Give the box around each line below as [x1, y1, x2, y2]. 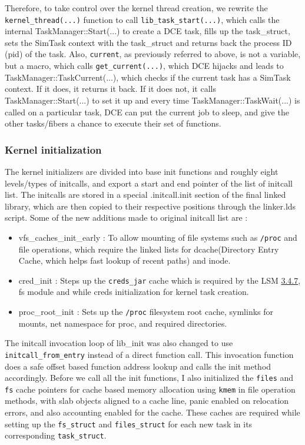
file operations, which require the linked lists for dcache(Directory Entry [18, 243, 279, 255]
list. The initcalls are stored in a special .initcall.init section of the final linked [5, 188, 286, 201]
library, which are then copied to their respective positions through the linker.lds [5, 200, 296, 212]
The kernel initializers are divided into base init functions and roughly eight [5, 165, 279, 177]
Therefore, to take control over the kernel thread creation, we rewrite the [5, 2, 268, 14]
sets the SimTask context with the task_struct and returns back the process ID [5, 36, 292, 48]
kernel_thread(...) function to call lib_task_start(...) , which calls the [5, 13, 280, 25]
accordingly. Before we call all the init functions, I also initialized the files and [5, 371, 294, 384]
